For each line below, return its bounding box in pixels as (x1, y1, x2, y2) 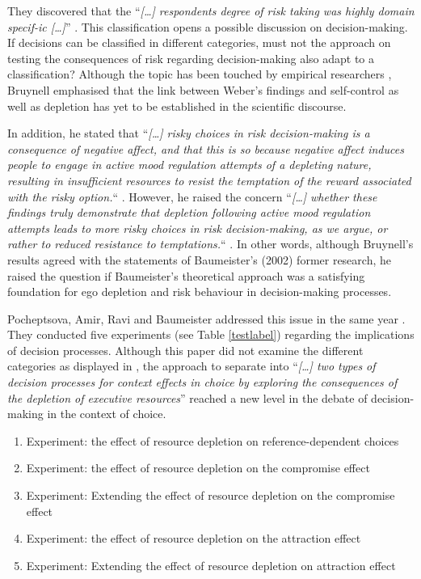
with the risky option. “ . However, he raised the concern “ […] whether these (7, 188, 377, 205)
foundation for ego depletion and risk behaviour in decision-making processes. (7, 283, 392, 300)
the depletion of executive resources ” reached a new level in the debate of (7, 389, 368, 406)
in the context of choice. (47, 405, 166, 422)
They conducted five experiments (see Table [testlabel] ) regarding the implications (7, 326, 415, 343)
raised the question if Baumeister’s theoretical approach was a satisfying (7, 267, 365, 284)
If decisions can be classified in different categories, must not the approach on (7, 34, 391, 51)
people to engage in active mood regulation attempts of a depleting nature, (7, 156, 372, 173)
